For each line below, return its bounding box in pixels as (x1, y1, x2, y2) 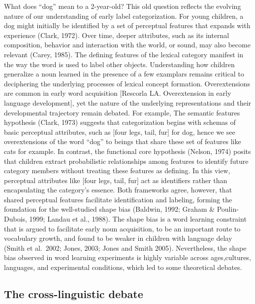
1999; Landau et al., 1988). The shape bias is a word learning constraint (29, 214, 247, 224)
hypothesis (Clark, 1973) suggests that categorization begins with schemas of (4, 117, 236, 127)
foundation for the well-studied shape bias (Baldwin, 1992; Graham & (4, 204, 215, 214)
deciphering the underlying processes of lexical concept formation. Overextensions (4, 78, 250, 88)
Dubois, (4, 214, 27, 224)
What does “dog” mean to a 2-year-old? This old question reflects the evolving (4, 1, 241, 11)
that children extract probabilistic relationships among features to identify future (4, 155, 249, 166)
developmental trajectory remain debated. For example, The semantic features (4, 107, 240, 117)
